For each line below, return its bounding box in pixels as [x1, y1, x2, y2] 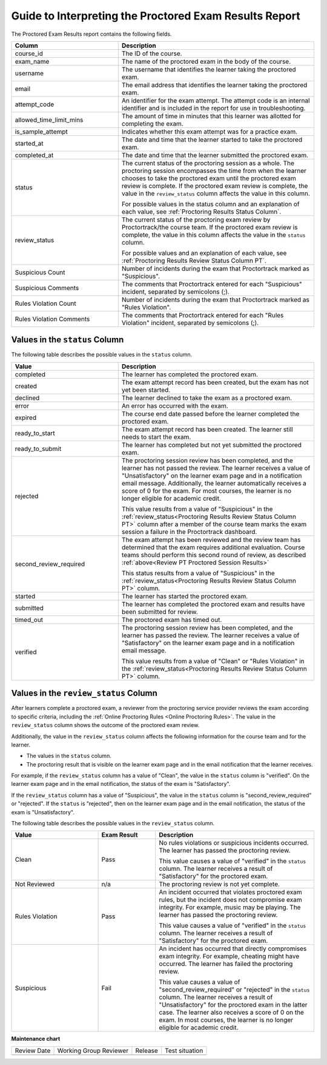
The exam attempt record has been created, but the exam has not [121, 378, 309, 387]
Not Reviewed [15, 880, 55, 888]
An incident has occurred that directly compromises [159, 944, 307, 953]
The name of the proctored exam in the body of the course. [121, 57, 291, 66]
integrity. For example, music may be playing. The [159, 903, 301, 911]
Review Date [15, 1046, 51, 1055]
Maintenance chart [11, 1035, 61, 1043]
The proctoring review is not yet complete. [159, 880, 280, 888]
